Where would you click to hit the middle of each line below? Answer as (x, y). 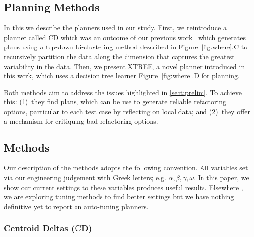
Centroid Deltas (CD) (48, 228)
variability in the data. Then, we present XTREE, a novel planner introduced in (125, 66)
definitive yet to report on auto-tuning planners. (76, 206)
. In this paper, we (221, 177)
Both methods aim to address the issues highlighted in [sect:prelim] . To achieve (123, 92)
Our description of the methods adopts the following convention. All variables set (126, 168)
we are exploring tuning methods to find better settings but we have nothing (119, 197)
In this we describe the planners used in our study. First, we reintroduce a (115, 28)
